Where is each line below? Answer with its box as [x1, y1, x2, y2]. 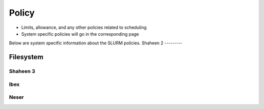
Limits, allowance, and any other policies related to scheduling [21, 24, 147, 30]
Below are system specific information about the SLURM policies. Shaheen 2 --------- [9, 40, 183, 46]
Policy [9, 7, 35, 18]
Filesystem [9, 53, 44, 61]
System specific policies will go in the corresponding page [21, 31, 139, 37]
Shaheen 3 [9, 68, 35, 75]
